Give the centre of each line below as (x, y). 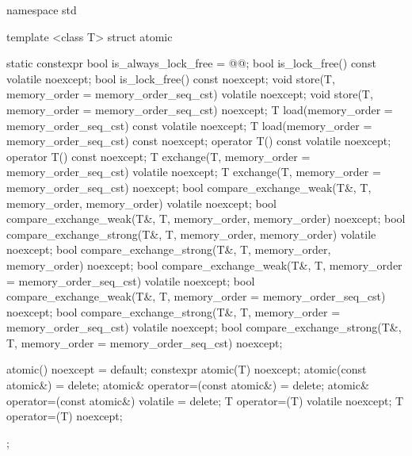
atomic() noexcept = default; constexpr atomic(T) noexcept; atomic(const (187, 369)
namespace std (42, 10)
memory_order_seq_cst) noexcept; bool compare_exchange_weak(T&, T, (189, 187)
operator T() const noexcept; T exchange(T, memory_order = (158, 156)
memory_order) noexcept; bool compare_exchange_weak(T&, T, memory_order (204, 264)
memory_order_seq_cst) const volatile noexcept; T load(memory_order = (189, 125)
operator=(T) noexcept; (65, 416)
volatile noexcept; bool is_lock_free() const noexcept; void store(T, (171, 78)
